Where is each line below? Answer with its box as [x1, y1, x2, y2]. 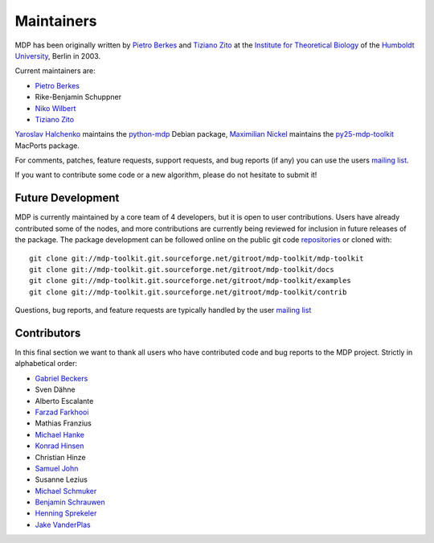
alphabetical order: [14, 359, 78, 368]
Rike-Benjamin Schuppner [35, 93, 122, 102]
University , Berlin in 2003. [14, 51, 100, 60]
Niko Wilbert [35, 103, 76, 113]
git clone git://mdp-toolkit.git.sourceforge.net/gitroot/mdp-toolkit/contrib [29, 287, 347, 297]
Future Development [14, 191, 120, 205]
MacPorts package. [14, 141, 80, 150]
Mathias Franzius [35, 418, 92, 428]
